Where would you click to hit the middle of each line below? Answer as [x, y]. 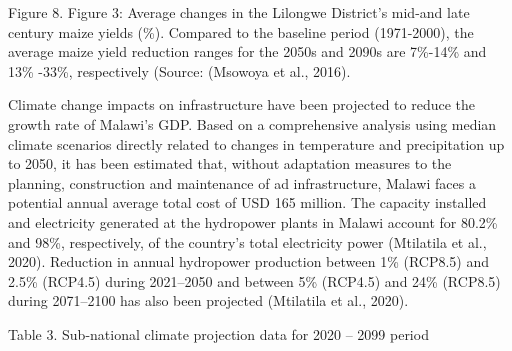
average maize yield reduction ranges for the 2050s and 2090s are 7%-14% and [247, 51]
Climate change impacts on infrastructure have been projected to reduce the [241, 104]
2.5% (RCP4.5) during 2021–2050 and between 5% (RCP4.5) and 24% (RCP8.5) [254, 280]
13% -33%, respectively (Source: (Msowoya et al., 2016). [179, 70]
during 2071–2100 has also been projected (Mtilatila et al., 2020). [208, 300]
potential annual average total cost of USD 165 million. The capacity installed [247, 202]
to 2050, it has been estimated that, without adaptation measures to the [230, 163]
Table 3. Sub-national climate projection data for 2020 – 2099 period [218, 333]
